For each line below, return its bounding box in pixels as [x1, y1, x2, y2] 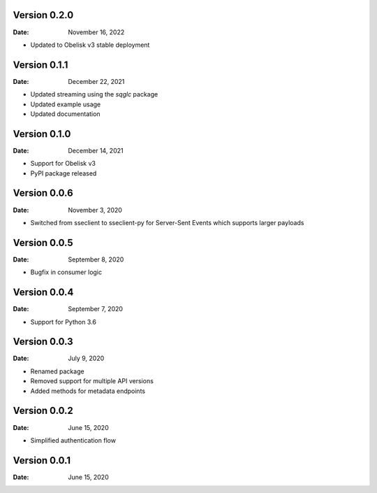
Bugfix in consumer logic [30, 268, 103, 276]
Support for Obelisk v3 [30, 159, 96, 168]
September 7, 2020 [68, 305, 124, 313]
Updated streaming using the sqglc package [30, 90, 158, 99]
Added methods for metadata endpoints [30, 387, 146, 395]
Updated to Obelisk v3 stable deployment [30, 41, 150, 49]
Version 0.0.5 [13, 236, 73, 248]
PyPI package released [30, 169, 97, 178]
